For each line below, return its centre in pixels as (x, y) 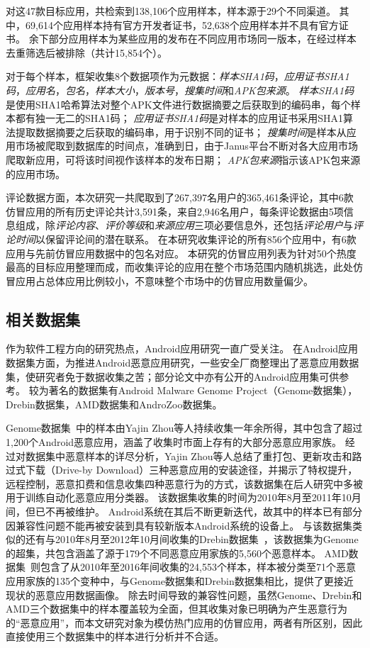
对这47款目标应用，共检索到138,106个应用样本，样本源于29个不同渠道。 (171, 11)
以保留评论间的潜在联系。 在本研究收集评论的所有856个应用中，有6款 (196, 239)
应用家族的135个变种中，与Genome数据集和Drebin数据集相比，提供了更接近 (180, 580)
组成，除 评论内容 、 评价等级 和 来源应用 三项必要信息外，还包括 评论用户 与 (184, 225)
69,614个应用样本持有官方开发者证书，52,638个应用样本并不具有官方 (182, 24)
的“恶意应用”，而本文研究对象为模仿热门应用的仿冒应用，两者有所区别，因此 (184, 622)
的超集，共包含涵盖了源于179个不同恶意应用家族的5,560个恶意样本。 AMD (177, 553)
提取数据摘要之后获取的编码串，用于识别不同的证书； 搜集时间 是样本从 (181, 132)
